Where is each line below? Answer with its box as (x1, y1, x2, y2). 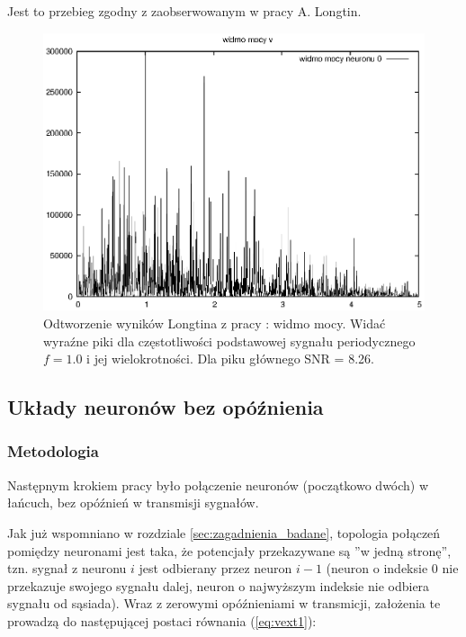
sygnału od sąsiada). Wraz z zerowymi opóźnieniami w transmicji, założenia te (7, 594, 441, 613)
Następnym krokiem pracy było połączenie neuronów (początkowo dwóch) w (7, 475, 429, 494)
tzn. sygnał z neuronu (7, 559, 127, 578)
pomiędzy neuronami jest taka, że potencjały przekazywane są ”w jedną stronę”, (7, 541, 452, 560)
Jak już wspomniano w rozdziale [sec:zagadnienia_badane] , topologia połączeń (7, 523, 441, 542)
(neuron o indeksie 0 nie (326, 559, 459, 578)
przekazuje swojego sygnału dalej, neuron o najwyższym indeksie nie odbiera (7, 576, 430, 595)
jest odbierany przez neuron (139, 559, 292, 578)
